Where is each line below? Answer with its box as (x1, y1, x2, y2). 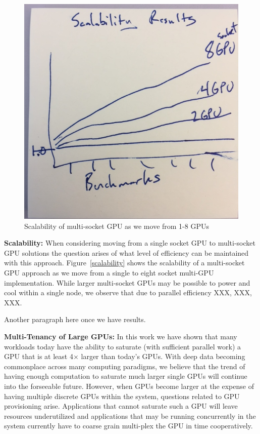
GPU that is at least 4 (4, 351, 73, 362)
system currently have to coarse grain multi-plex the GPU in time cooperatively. (4, 420, 253, 431)
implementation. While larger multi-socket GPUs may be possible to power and (4, 277, 250, 288)
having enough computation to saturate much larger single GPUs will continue (4, 371, 247, 381)
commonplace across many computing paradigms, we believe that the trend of (4, 361, 245, 371)
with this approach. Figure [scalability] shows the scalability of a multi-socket (4, 257, 245, 268)
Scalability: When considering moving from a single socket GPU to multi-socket (4, 238, 255, 248)
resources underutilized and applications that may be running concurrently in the (4, 410, 256, 421)
